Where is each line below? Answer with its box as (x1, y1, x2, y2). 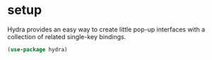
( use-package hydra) (7, 46, 69, 53)
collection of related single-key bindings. (7, 32, 126, 40)
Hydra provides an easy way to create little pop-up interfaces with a (7, 25, 206, 33)
